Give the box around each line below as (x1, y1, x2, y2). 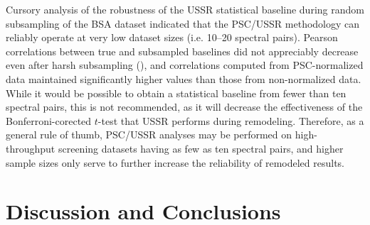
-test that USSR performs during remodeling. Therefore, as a (97, 113, 364, 128)
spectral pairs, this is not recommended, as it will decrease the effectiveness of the (6, 99, 363, 114)
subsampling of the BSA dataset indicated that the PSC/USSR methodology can (6, 16, 360, 31)
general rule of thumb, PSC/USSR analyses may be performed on (6, 127, 292, 142)
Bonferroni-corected (6, 113, 92, 128)
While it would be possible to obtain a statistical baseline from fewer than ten (6, 85, 347, 100)
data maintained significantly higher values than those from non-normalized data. (6, 71, 361, 86)
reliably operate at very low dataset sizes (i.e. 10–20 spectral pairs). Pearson (6, 30, 338, 45)
